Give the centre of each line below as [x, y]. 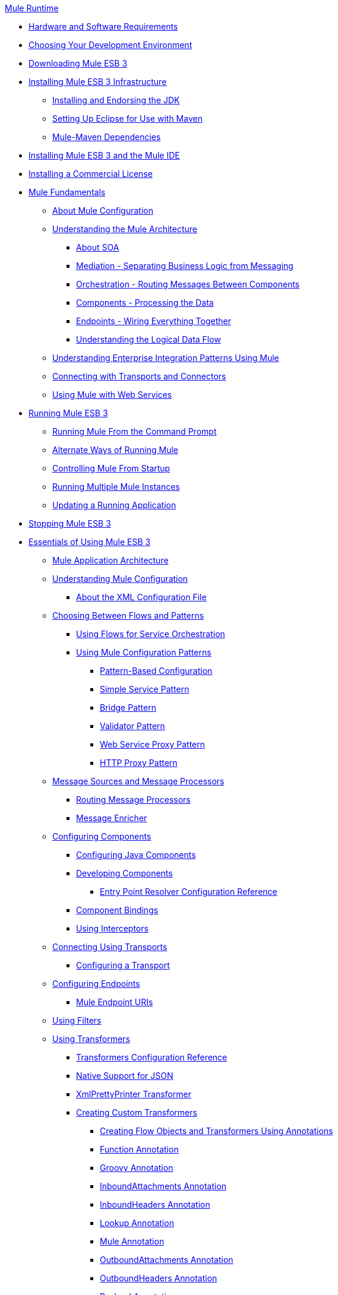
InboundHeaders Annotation [155, 1204]
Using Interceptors [112, 928]
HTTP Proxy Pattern [139, 763]
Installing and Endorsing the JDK [116, 100]
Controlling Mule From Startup [111, 468]
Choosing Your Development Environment [110, 45]
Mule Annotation [132, 1241]
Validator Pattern [132, 726]
